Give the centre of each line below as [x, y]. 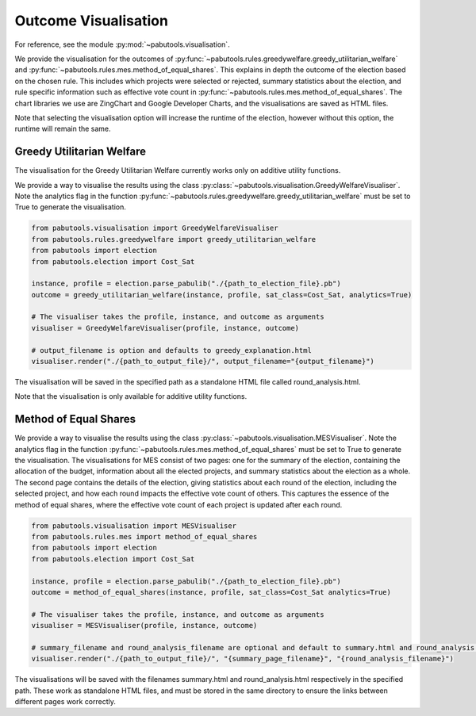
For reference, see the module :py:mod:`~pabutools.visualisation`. [122, 44]
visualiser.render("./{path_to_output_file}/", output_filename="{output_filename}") [203, 362]
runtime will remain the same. [63, 129]
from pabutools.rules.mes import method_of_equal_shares [144, 537]
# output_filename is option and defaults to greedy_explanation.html [172, 350]
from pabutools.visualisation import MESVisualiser [134, 526]
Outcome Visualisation [91, 21]
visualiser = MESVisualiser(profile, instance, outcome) [144, 626]
